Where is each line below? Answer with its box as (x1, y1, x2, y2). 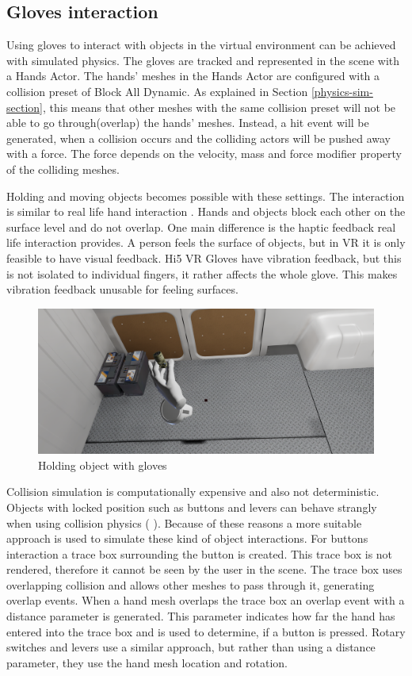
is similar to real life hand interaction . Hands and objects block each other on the (6, 203, 406, 220)
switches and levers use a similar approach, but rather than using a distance (6, 639, 376, 655)
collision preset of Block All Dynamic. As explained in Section (6, 83, 308, 99)
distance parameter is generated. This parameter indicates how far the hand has (6, 608, 395, 624)
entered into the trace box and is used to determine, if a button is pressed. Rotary (6, 623, 406, 640)
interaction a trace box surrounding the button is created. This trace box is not (6, 545, 393, 562)
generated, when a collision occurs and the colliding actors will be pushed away (6, 129, 391, 146)
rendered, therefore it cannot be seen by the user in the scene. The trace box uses (6, 561, 402, 578)
